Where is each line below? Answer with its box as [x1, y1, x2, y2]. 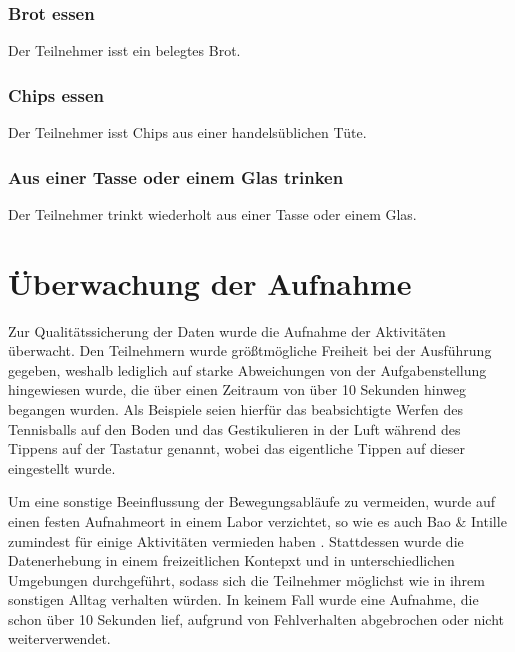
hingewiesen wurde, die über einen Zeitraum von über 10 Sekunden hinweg [8, 379, 466, 400]
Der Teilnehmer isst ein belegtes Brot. [8, 40, 241, 61]
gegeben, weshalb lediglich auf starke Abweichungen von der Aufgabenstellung [8, 359, 487, 380]
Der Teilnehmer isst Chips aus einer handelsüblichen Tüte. [8, 122, 367, 143]
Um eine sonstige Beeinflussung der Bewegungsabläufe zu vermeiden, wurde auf [8, 491, 495, 512]
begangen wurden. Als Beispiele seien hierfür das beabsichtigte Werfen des [8, 398, 464, 419]
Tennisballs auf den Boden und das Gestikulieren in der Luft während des [8, 418, 461, 439]
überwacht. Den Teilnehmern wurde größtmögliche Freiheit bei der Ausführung [8, 340, 492, 361]
